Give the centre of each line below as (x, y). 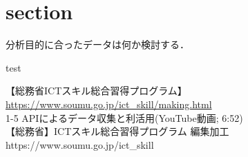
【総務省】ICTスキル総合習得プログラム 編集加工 (117, 131)
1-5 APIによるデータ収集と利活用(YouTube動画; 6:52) (124, 117)
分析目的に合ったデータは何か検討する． (97, 44)
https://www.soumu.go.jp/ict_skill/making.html (109, 104)
